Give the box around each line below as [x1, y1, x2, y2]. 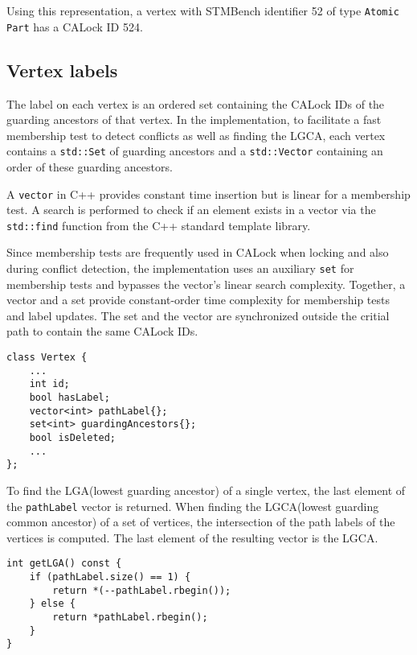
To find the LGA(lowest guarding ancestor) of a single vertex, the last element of [6, 481, 406, 498]
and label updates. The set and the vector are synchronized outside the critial [6, 307, 390, 323]
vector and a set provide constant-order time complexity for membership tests [6, 291, 390, 308]
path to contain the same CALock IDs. [6, 323, 198, 340]
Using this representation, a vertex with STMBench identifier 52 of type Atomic [6, 2, 399, 19]
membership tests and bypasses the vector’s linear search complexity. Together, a [6, 275, 406, 292]
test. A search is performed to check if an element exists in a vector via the [6, 201, 376, 218]
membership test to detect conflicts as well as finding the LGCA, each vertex [6, 126, 386, 143]
